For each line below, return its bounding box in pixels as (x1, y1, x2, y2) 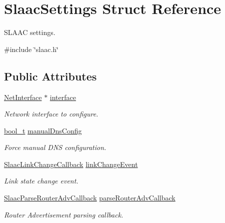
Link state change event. (4, 175, 78, 186)
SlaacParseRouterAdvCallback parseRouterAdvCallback (4, 192, 175, 203)
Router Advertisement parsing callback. (4, 209, 123, 219)
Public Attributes (4, 68, 97, 83)
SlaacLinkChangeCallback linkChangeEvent (4, 158, 138, 169)
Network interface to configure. (4, 108, 98, 119)
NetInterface (4, 91, 42, 102)
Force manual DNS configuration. (4, 142, 106, 152)
